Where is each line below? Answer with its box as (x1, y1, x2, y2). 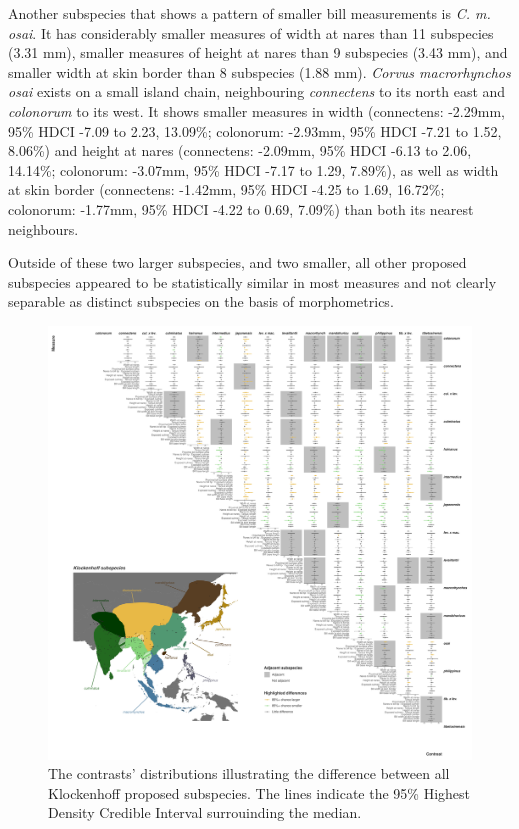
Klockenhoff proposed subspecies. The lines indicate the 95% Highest (48, 782, 471, 803)
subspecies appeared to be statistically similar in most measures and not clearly (8, 271, 497, 292)
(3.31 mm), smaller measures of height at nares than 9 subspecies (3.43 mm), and (8, 42, 508, 63)
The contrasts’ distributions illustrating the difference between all (48, 763, 450, 784)
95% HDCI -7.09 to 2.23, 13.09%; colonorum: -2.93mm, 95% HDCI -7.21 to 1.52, (8, 120, 502, 141)
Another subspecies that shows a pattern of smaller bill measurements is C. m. (8, 3, 491, 23)
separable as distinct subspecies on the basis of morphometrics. (8, 291, 394, 312)
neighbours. (8, 218, 79, 239)
